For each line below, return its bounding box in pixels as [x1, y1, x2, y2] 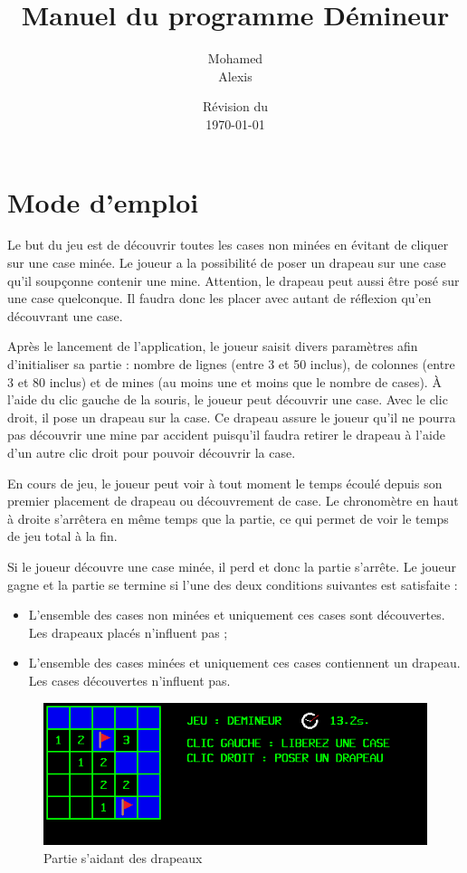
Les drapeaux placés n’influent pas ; [28, 622, 228, 641]
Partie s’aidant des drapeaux [43, 849, 203, 868]
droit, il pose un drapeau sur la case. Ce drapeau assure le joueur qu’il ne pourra [7, 407, 456, 426]
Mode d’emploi [7, 183, 199, 220]
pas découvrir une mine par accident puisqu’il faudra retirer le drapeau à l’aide [7, 425, 445, 444]
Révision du [202, 97, 269, 116]
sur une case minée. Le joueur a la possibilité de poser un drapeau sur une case [7, 253, 446, 272]
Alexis [218, 66, 253, 85]
